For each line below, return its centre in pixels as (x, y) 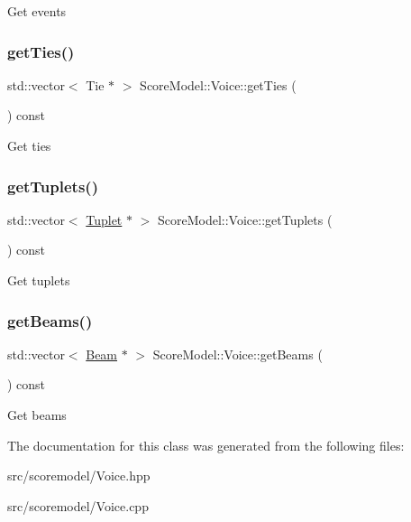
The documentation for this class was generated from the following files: (206, 445)
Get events (37, 11)
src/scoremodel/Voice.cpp (78, 505)
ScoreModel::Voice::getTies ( (218, 84)
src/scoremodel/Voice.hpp (79, 475)
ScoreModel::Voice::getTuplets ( (245, 219)
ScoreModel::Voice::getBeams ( (237, 354)
